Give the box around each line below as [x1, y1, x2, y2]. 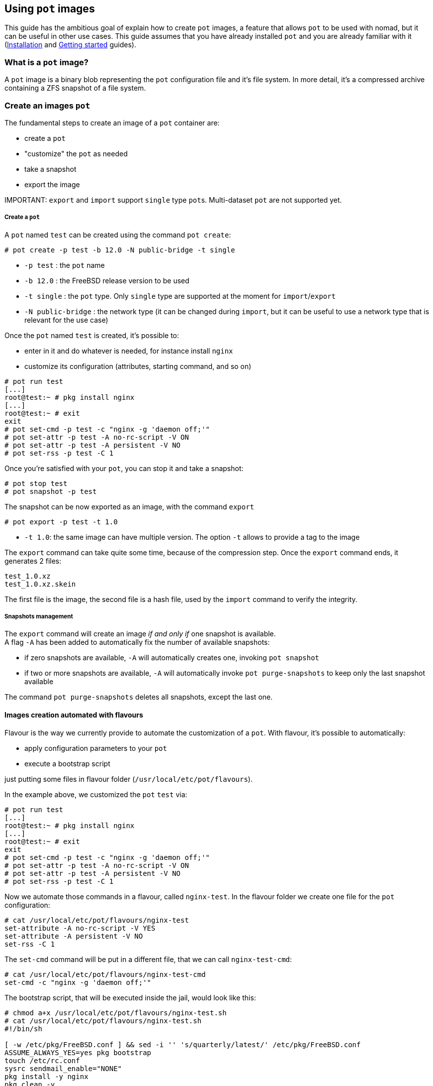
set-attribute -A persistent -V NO [4, 932, 143, 940]
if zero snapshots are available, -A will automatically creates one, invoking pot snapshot [24, 653, 320, 662]
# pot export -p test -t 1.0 [4, 517, 118, 526]
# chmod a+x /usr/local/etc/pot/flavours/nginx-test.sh [4, 1008, 227, 1017]
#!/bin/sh [4, 1024, 42, 1033]
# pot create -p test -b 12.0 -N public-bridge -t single [4, 245, 235, 254]
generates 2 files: [4, 556, 62, 565]
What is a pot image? [4, 57, 88, 67]
